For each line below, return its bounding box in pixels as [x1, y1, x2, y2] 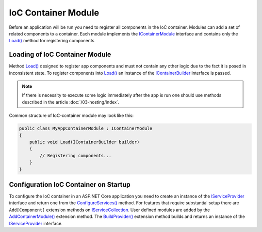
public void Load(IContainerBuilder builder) [29, 139, 140, 145]
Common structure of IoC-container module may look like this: [9, 113, 134, 118]
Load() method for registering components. [9, 38, 96, 44]
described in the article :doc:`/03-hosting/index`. [22, 99, 120, 105]
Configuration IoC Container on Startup [9, 180, 131, 189]
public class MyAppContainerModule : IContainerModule [19, 126, 152, 131]
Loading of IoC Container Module [9, 50, 112, 59]
